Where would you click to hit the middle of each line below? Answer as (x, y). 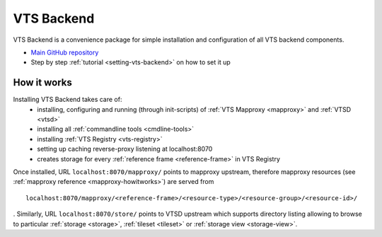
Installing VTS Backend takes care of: (68, 100)
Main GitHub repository (65, 52)
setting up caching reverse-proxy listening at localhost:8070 (125, 149)
